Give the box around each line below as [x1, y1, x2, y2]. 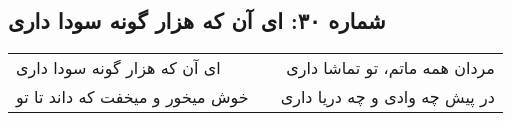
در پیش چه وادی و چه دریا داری [280, 85, 495, 109]
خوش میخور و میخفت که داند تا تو [16, 85, 249, 109]
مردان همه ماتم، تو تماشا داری [286, 56, 495, 80]
